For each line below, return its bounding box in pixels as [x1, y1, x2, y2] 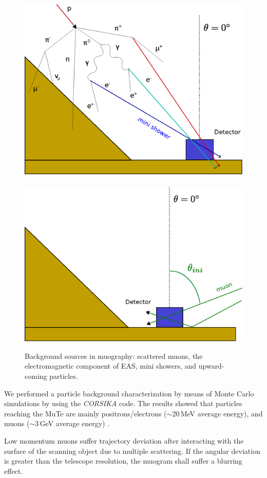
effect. [4, 465, 23, 476]
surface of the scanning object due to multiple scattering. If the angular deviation [4, 445, 260, 456]
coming [25, 371, 47, 381]
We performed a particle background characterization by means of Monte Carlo [4, 388, 254, 398]
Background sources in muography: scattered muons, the [25, 350, 203, 361]
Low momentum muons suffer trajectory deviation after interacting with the [4, 435, 244, 446]
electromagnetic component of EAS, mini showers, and [25, 360, 197, 371]
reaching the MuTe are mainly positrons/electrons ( [4, 408, 167, 418]
